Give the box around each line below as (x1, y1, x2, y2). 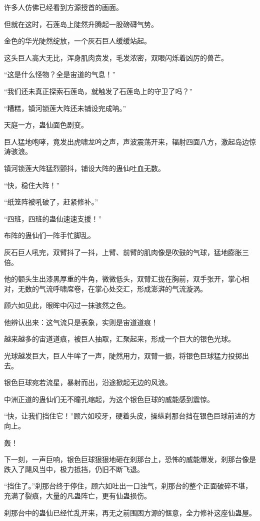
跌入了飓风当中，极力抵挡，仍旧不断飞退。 (4, 463, 144, 474)
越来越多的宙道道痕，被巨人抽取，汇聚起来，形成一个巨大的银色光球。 (4, 333, 235, 344)
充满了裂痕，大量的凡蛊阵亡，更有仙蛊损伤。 (4, 490, 151, 500)
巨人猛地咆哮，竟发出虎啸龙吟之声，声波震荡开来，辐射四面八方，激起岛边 (4, 136, 249, 146)
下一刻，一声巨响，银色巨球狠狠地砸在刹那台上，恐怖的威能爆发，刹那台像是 (4, 454, 256, 464)
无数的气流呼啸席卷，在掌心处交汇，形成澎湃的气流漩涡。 (17, 283, 207, 293)
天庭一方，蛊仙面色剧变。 (4, 119, 88, 130)
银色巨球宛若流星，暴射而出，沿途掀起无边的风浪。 (4, 377, 172, 387)
